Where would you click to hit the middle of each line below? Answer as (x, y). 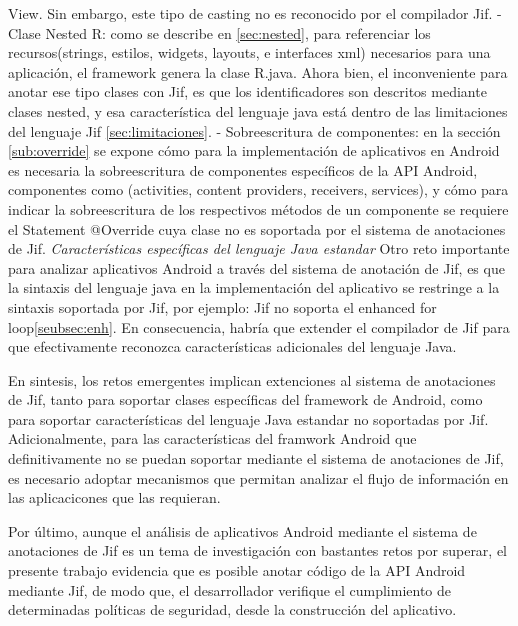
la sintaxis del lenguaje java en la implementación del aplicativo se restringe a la (254, 287)
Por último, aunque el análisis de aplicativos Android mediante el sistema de (242, 530)
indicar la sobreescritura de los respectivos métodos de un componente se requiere (258, 208)
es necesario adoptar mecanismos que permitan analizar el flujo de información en (258, 477)
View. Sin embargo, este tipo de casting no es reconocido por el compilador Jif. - (255, 13)
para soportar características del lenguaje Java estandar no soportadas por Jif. (248, 418)
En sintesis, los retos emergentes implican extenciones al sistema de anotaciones (252, 379)
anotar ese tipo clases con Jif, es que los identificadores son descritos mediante (247, 91)
